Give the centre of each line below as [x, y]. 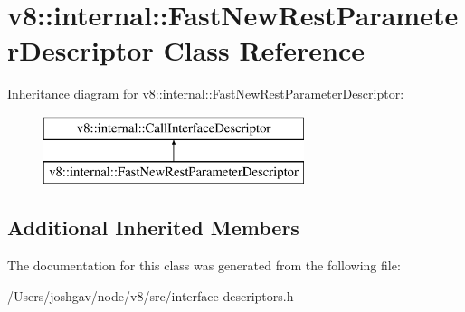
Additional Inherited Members [153, 227]
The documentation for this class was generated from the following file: [204, 265]
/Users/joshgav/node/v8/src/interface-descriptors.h [151, 295]
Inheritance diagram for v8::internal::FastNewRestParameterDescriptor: [206, 94]
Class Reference [264, 50]
